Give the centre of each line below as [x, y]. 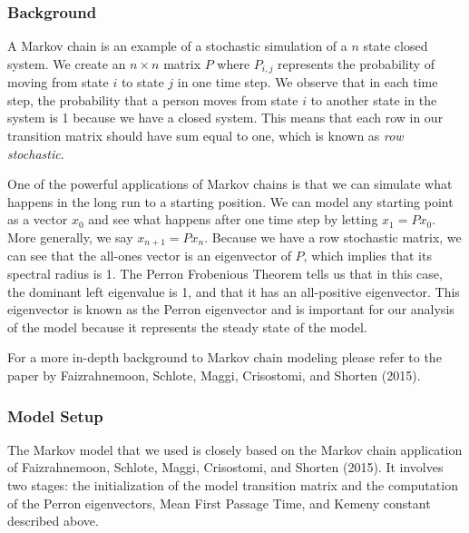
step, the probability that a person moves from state [153, 99]
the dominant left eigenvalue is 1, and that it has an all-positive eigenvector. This [234, 291]
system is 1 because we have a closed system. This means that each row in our [225, 118]
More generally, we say [70, 237]
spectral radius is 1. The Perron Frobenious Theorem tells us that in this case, [225, 274]
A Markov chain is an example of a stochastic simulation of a [177, 46]
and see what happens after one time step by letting [233, 219]
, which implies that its [367, 256]
